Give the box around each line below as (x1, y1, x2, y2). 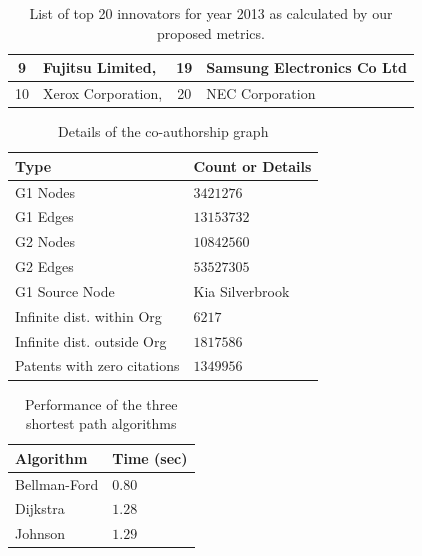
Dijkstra (15, 498, 65, 519)
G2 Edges (15, 256, 74, 277)
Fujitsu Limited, (43, 57, 157, 78)
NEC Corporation (206, 83, 316, 104)
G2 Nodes (15, 231, 76, 252)
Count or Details (193, 155, 312, 176)
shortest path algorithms (26, 413, 177, 434)
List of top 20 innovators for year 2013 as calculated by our (29, 3, 393, 23)
